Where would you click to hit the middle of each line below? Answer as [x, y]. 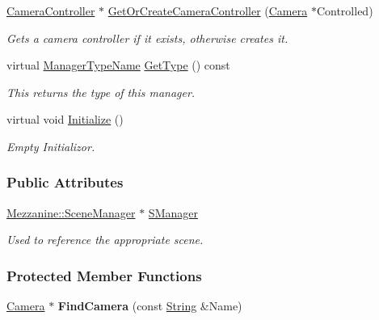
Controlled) [345, 11]
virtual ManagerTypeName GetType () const [118, 65]
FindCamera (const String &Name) [150, 306]
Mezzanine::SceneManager [71, 212]
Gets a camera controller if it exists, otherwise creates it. [147, 38]
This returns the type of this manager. [101, 92]
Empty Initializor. [51, 146]
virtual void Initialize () [65, 119]
